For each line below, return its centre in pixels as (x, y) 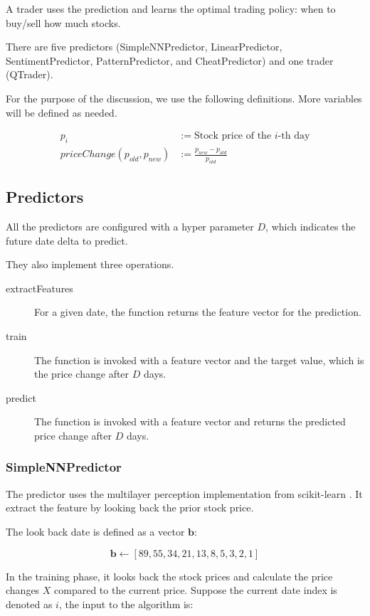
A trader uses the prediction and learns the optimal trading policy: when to (171, 9)
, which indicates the (311, 226)
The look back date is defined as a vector (95, 531)
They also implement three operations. (90, 264)
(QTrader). (30, 74)
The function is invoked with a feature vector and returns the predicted (190, 421)
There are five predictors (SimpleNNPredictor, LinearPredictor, (144, 47)
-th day (294, 136)
